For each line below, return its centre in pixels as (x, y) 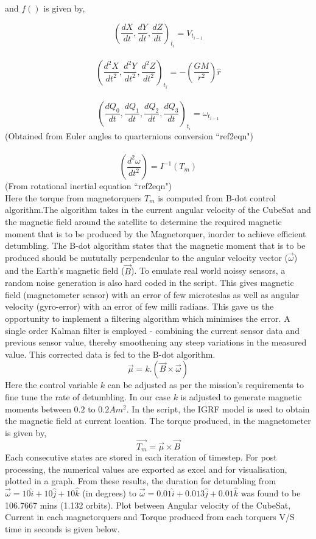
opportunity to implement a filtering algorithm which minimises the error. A (148, 318)
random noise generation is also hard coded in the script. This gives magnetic (149, 283)
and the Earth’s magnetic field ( (65, 270)
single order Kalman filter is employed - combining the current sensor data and (152, 330)
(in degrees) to (110, 493)
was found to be (271, 493)
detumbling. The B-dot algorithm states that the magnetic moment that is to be (155, 245)
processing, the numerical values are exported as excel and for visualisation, (146, 469)
